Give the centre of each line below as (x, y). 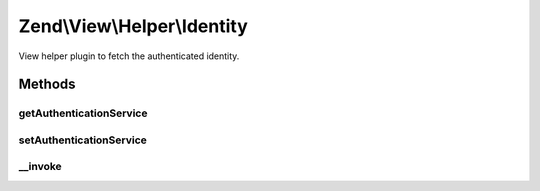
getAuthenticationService (83, 113)
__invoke (40, 167)
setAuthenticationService (82, 140)
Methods (47, 84)
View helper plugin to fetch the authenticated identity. (129, 56)
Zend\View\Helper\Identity (133, 26)
